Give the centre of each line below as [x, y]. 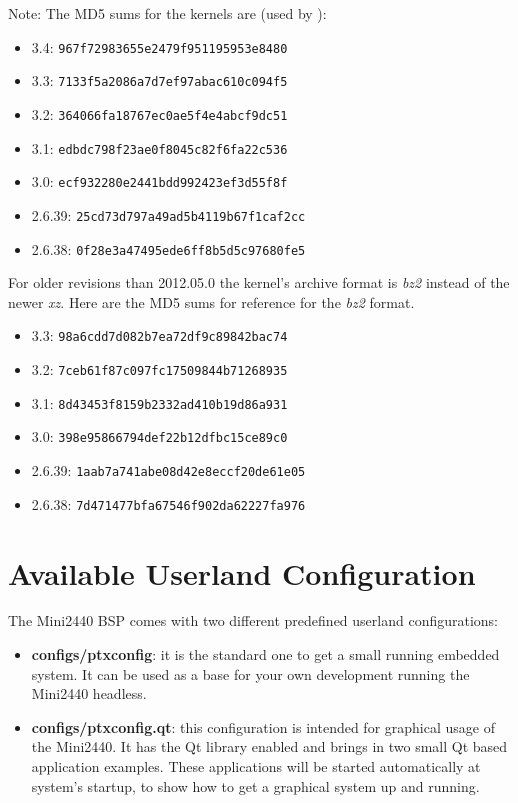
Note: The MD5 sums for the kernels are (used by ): [167, 13]
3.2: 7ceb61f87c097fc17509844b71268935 [159, 369]
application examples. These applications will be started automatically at [256, 766]
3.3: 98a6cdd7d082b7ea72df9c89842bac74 [159, 335]
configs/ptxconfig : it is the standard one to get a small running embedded [265, 654]
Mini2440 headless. [89, 693]
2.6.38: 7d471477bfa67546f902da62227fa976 [168, 503]
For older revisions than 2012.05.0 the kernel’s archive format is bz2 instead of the [259, 282]
